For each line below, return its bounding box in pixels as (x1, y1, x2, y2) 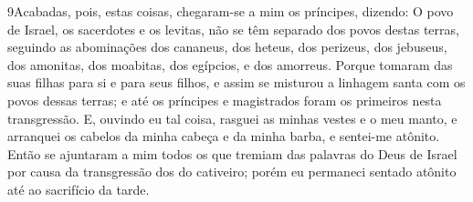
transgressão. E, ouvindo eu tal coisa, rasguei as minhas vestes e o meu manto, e (7, 108, 457, 127)
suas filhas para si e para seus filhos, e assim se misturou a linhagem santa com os (7, 73, 466, 92)
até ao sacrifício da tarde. (7, 179, 150, 198)
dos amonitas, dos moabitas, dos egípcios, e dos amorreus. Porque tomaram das (7, 55, 453, 74)
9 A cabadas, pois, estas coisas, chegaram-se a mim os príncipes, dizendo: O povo (7, 2, 454, 20)
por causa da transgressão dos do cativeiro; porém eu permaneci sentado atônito (7, 162, 457, 181)
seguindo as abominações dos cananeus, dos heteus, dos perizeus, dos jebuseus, (7, 37, 447, 56)
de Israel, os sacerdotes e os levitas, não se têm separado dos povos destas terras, (7, 19, 459, 38)
